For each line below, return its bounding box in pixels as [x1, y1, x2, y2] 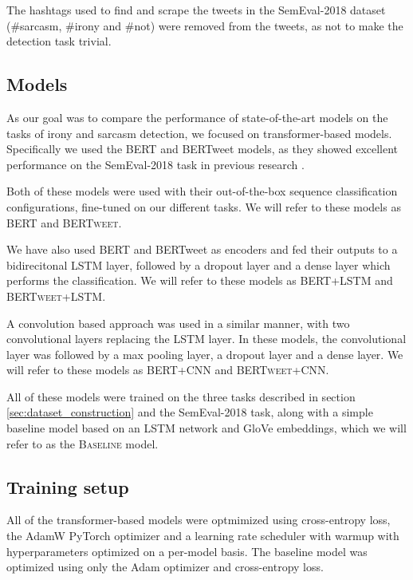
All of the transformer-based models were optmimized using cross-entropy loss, [6, 511, 391, 528]
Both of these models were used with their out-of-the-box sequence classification [6, 183, 398, 199]
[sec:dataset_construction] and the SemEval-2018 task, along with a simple [6, 404, 373, 420]
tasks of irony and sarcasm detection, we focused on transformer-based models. [6, 124, 392, 141]
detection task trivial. [6, 33, 112, 49]
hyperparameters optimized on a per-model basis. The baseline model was [6, 543, 368, 559]
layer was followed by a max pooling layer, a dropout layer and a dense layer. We [6, 345, 403, 362]
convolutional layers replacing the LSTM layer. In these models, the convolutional [6, 330, 407, 347]
